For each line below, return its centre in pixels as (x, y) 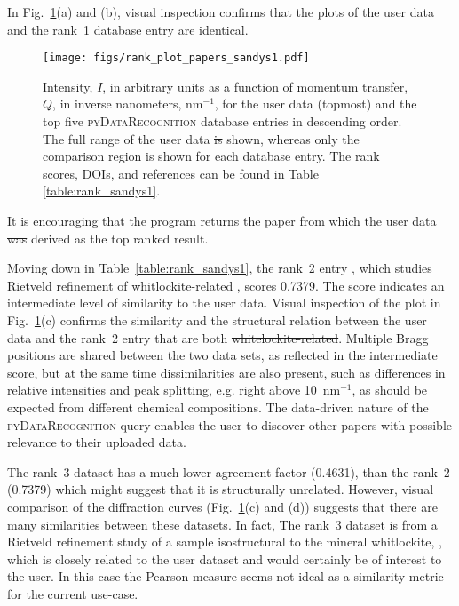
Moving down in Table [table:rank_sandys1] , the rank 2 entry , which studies (220, 268)
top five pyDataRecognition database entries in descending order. (222, 121)
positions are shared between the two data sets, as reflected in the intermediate (222, 355)
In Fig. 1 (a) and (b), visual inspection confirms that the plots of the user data (221, 12)
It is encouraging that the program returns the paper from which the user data (222, 220)
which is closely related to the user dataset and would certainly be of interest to (225, 558)
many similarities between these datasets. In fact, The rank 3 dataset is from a (222, 524)
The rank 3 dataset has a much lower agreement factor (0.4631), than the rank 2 (229, 471)
